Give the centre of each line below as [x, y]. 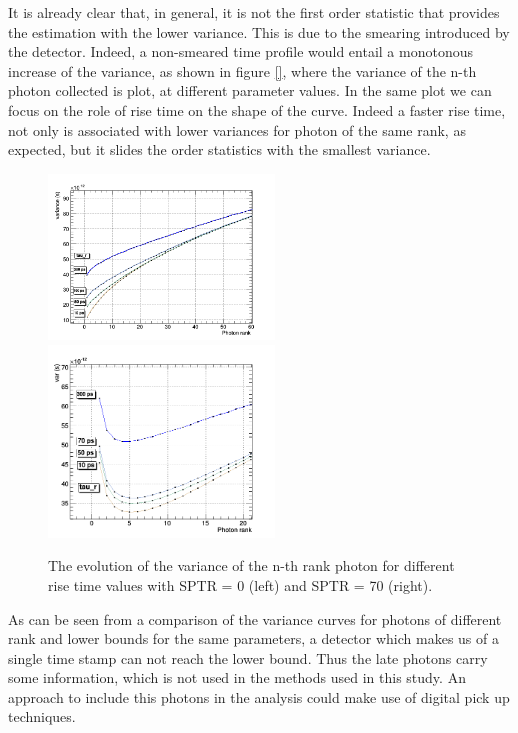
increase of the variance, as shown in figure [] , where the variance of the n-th [242, 70]
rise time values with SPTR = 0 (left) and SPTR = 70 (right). [240, 584]
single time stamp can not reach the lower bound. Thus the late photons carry [248, 657]
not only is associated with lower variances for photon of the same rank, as [237, 129]
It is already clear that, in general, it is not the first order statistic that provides [254, 12]
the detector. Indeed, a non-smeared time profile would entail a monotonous [240, 51]
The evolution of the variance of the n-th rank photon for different [251, 565]
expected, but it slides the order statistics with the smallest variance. [219, 149]
